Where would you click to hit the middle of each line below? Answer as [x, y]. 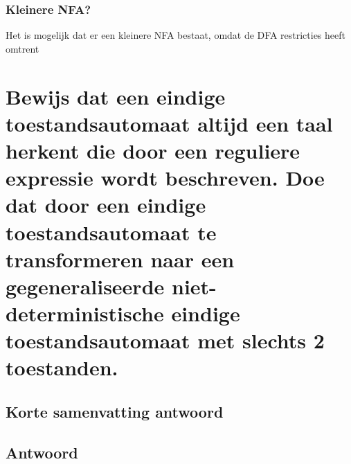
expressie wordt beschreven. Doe [165, 178]
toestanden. [62, 367]
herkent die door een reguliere [153, 150]
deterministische [85, 313]
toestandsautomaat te [111, 232]
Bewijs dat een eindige [116, 96]
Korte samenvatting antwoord [115, 412]
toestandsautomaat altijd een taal [169, 123]
